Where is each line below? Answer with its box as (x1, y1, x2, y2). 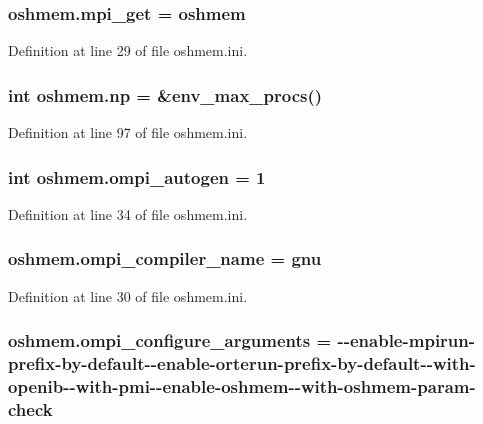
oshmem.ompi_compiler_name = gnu (8, 246, 322, 271)
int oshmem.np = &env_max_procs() (8, 82, 323, 107)
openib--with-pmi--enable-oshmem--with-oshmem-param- (8, 374, 476, 399)
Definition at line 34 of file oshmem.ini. (8, 203, 248, 224)
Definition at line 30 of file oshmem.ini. (8, 285, 248, 306)
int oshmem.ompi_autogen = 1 (8, 164, 266, 189)
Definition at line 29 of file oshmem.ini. (8, 40, 248, 61)
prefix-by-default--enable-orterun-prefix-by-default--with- (8, 351, 476, 376)
